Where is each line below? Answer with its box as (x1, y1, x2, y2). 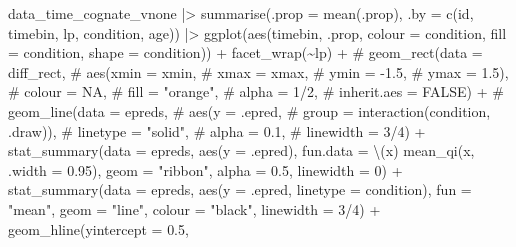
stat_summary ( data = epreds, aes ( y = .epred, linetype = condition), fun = (8, 179, 472, 200)
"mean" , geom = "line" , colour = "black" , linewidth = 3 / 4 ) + (8, 198, 381, 219)
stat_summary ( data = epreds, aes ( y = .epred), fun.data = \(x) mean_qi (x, (8, 140, 475, 161)
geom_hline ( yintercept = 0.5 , (8, 218, 189, 239)
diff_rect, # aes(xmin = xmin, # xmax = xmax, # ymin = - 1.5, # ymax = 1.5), (8, 61, 509, 82)
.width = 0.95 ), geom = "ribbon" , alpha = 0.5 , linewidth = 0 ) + (8, 159, 403, 180)
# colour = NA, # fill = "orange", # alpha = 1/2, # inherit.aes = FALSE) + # (8, 81, 504, 102)
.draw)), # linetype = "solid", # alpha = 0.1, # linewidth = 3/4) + (8, 120, 426, 141)
